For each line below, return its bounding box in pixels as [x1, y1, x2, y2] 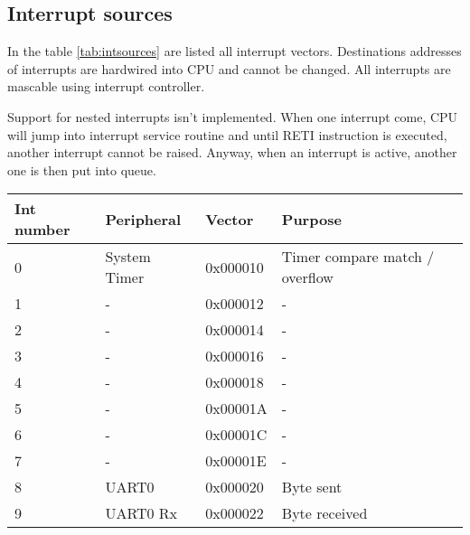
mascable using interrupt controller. [7, 77, 205, 96]
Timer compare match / [281, 246, 435, 267]
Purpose [281, 208, 342, 230]
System [105, 246, 151, 267]
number [14, 219, 70, 240]
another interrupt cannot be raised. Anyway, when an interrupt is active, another [7, 143, 457, 162]
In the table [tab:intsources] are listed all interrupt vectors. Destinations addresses [7, 42, 462, 61]
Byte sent [281, 476, 343, 498]
